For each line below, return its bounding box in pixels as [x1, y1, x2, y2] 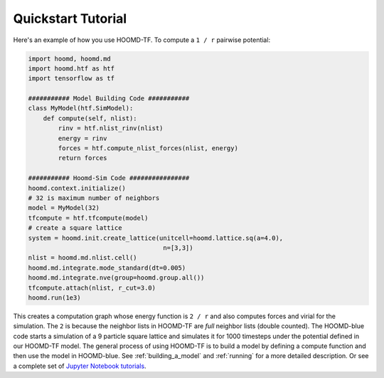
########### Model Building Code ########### [28, 95, 190, 103]
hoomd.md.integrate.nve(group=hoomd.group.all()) [28, 274, 205, 282]
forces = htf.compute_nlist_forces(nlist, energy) [58, 145, 238, 152]
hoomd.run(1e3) [28, 293, 81, 302]
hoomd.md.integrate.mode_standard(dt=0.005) [28, 263, 186, 272]
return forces [58, 154, 107, 162]
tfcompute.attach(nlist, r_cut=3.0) [28, 283, 156, 292]
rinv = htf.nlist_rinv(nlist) [58, 125, 164, 132]
